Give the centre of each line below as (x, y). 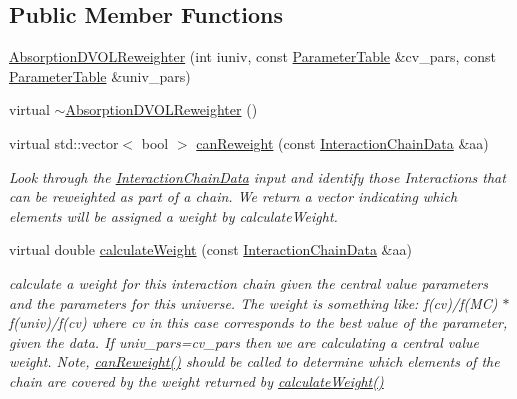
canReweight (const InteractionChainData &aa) (342, 142)
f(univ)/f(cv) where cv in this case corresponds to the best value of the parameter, (258, 322)
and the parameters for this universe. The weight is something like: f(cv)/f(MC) (253, 302)
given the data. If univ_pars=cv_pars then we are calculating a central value (244, 341)
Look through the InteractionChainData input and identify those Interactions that (257, 176)
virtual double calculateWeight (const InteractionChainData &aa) (210, 249)
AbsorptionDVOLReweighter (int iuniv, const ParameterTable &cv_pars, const (253, 56)
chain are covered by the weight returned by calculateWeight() (196, 380)
